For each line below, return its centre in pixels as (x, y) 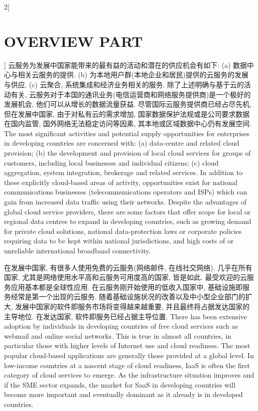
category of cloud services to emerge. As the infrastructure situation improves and (129, 375)
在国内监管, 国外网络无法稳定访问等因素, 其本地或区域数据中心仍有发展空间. (128, 123)
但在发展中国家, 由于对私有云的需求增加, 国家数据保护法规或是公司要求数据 (127, 113)
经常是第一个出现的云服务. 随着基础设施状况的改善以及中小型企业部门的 (128, 297)
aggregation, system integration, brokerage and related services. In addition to (123, 172)
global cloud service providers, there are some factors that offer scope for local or (128, 211)
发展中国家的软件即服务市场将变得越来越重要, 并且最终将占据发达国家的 (132, 306)
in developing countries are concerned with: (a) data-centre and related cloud (122, 143)
